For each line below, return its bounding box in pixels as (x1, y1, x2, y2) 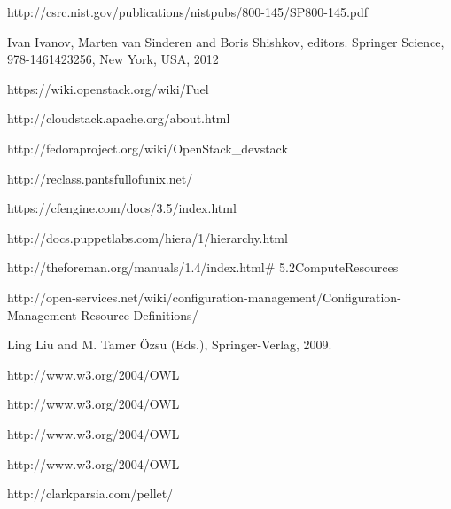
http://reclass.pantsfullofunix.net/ (7, 168, 193, 187)
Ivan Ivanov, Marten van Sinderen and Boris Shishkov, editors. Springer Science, (7, 32, 445, 51)
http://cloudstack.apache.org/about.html (7, 109, 230, 128)
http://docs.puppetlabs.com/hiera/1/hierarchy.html (7, 228, 288, 247)
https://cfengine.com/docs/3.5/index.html (7, 199, 237, 217)
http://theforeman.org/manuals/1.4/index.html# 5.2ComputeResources (7, 258, 399, 277)
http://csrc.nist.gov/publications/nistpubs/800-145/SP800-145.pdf (7, 3, 369, 20)
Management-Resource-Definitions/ (7, 305, 198, 324)
